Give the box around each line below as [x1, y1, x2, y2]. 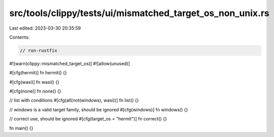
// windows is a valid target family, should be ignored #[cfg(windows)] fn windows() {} [9, 106, 188, 112]
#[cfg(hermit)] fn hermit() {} [9, 70, 67, 76]
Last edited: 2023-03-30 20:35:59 [9, 25, 81, 31]
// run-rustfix [20, 48, 57, 53]
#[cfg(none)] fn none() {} [9, 88, 61, 94]
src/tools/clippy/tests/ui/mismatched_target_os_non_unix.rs [9, 8, 269, 19]
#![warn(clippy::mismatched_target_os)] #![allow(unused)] [9, 60, 130, 66]
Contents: [9, 34, 30, 40]
